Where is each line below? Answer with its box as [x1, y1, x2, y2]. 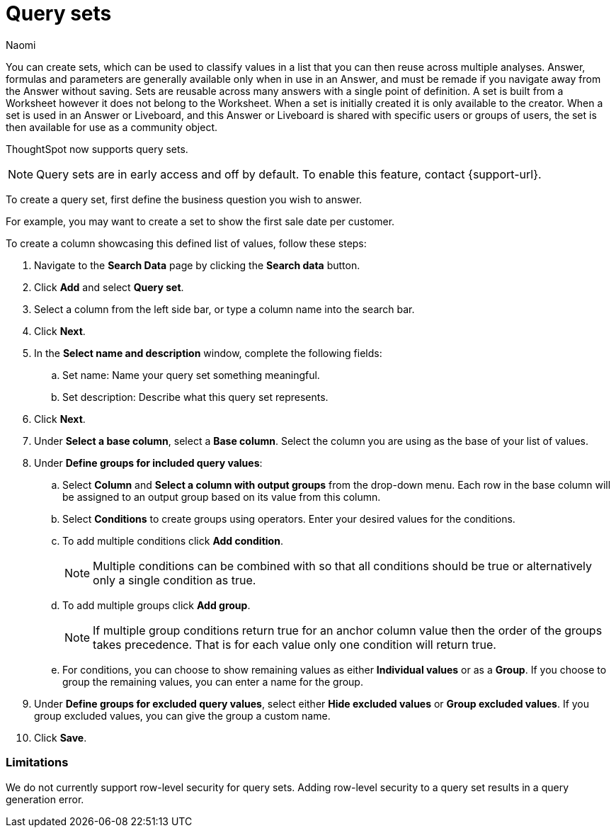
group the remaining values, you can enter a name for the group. [62, 675, 363, 688]
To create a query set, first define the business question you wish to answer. [6, 193, 363, 205]
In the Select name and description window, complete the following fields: [34, 346, 382, 359]
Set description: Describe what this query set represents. [62, 390, 329, 403]
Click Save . [34, 731, 87, 744]
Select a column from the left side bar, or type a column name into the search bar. [34, 302, 415, 315]
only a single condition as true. [93, 572, 256, 587]
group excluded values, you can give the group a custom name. [34, 709, 331, 722]
